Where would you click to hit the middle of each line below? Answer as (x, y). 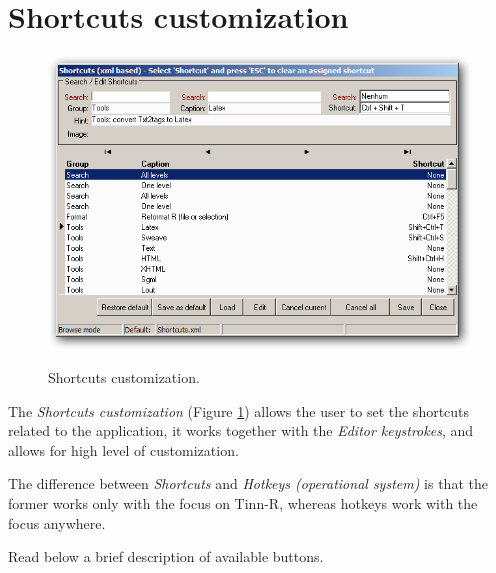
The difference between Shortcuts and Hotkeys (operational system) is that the (248, 483)
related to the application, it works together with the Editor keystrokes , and (241, 430)
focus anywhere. (57, 522)
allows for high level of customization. (123, 449)
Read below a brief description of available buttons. (166, 556)
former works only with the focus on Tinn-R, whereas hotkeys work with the (243, 503)
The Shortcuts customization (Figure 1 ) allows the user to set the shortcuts (239, 410)
